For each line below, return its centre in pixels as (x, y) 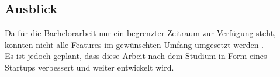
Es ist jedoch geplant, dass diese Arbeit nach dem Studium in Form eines (136, 56)
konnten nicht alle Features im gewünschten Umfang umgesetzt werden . (134, 44)
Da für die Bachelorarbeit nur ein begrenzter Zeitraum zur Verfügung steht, (141, 33)
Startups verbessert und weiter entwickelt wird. (89, 67)
